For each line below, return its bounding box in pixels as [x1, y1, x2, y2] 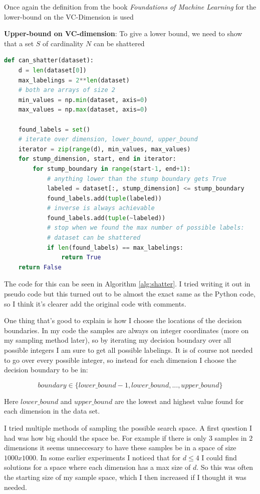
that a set [4, 38, 34, 48]
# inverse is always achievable [47, 205, 155, 212]
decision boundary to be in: [4, 364, 88, 375]
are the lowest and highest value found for [114, 396, 244, 406]
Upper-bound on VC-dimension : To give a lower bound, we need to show [4, 28, 242, 39]
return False [18, 263, 62, 271]
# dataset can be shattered [47, 234, 141, 242]
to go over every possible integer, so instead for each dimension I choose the [4, 354, 236, 365]
